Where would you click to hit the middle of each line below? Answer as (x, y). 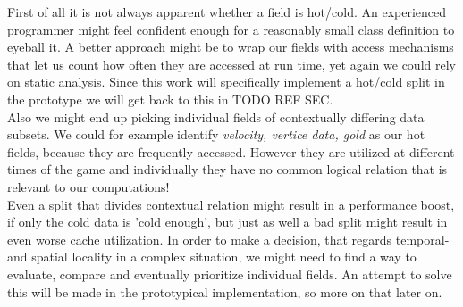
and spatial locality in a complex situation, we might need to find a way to (212, 257)
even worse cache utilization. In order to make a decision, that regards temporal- (228, 239)
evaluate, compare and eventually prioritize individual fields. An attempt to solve (230, 274)
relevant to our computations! (88, 186)
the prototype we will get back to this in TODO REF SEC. (170, 99)
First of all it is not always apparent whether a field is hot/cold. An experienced (227, 12)
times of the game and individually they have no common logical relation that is (227, 169)
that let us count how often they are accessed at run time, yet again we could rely (231, 64)
